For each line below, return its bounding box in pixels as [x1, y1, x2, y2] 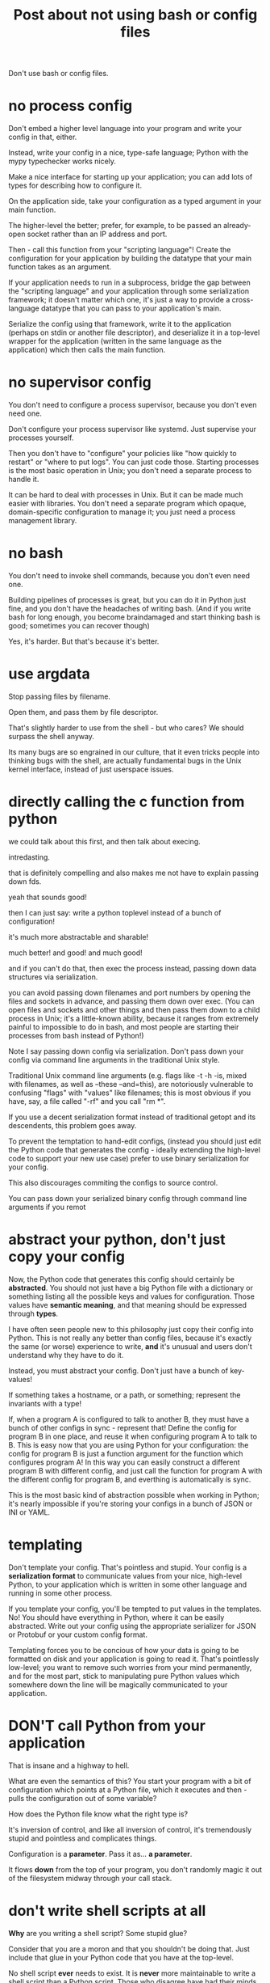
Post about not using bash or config [13, 6, 258, 24]
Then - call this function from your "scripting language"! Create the [8, 245, 231, 255]
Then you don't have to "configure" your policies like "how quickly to [8, 449, 237, 459]
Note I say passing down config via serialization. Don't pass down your [8, 1046, 244, 1056]
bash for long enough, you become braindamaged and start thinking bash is [8, 612, 260, 622]
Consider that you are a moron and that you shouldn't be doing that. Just [8, 1943, 250, 1954]
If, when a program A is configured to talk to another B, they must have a [8, 1414, 250, 1424]
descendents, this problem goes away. [8, 1120, 137, 1130]
